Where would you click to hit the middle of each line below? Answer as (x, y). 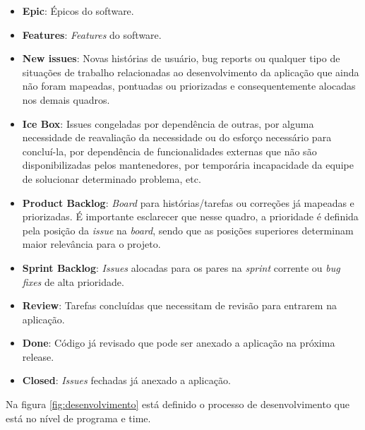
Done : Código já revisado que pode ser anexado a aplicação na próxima (179, 343)
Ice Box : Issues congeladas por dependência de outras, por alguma (168, 123)
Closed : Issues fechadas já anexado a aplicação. (126, 380)
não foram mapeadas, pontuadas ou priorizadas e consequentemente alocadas (189, 86)
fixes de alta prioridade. (73, 281)
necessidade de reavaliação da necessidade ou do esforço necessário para (177, 137)
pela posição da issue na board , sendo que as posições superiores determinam (188, 230)
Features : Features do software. (92, 34)
